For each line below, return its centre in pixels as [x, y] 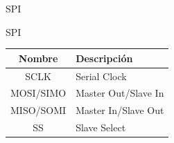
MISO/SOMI [38, 110]
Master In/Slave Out [120, 110]
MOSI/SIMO [38, 93]
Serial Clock [101, 76]
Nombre [38, 58]
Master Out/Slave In [120, 93]
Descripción [104, 58]
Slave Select [101, 127]
